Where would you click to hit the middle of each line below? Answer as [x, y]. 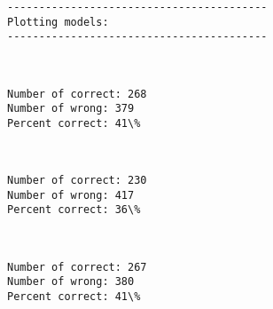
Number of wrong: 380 [71, 282]
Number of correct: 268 [77, 94]
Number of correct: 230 [77, 181]
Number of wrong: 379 [71, 109]
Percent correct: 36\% [74, 210]
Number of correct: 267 [77, 267]
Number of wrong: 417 [71, 195]
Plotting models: [58, 22]
